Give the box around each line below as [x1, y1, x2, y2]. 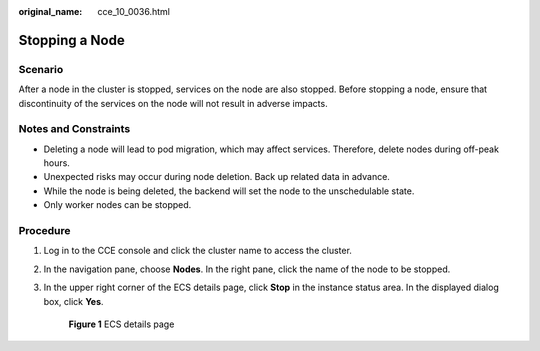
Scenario [18, 62, 64, 76]
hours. [43, 157, 70, 169]
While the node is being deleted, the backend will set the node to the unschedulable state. [43, 185, 415, 197]
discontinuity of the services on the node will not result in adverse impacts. [18, 97, 329, 109]
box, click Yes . [43, 295, 104, 307]
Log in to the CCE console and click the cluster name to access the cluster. [43, 245, 352, 257]
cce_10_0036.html [97, 6, 170, 17]
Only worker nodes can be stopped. [43, 199, 192, 211]
